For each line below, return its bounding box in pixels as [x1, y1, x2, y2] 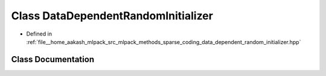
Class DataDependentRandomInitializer [11, 9, 214, 22]
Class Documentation [11, 54, 95, 65]
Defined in [26, 30, 53, 37]
